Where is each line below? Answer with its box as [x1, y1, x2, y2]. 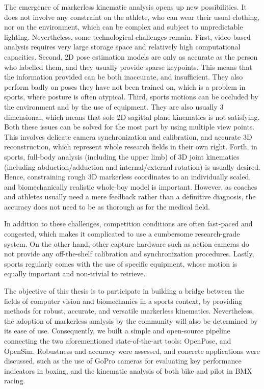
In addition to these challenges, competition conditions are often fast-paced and [4, 218, 253, 229]
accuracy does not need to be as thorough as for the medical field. [4, 201, 210, 212]
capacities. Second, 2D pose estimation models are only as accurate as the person [4, 51, 258, 62]
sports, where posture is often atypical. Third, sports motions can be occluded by [4, 91, 258, 102]
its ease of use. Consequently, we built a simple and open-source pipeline [4, 325, 230, 336]
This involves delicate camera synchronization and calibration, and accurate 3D [4, 131, 252, 142]
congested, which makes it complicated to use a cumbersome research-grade [4, 228, 240, 239]
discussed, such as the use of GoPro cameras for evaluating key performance [4, 355, 242, 366]
